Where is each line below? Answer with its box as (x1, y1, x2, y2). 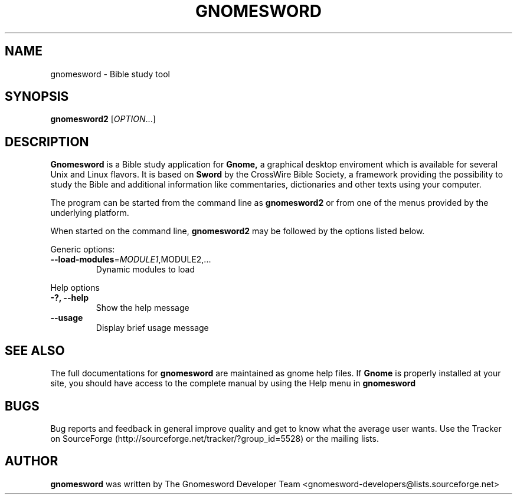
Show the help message (96, 303, 189, 313)
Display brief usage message (96, 323, 209, 333)
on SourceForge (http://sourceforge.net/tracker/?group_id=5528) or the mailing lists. (50, 433, 379, 444)
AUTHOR (5, 454, 58, 469)
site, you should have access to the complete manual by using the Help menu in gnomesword (50, 378, 415, 389)
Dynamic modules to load (96, 264, 195, 275)
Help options (50, 283, 100, 293)
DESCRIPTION (5, 134, 89, 149)
